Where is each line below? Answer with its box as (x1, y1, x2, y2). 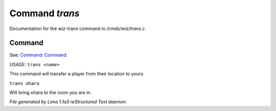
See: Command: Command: (9, 52, 67, 58)
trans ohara (9, 80, 39, 86)
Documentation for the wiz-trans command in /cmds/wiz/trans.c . (9, 25, 147, 32)
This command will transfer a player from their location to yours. (9, 71, 145, 77)
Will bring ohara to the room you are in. (9, 90, 92, 96)
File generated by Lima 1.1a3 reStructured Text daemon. (9, 99, 127, 105)
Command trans (9, 8, 80, 19)
